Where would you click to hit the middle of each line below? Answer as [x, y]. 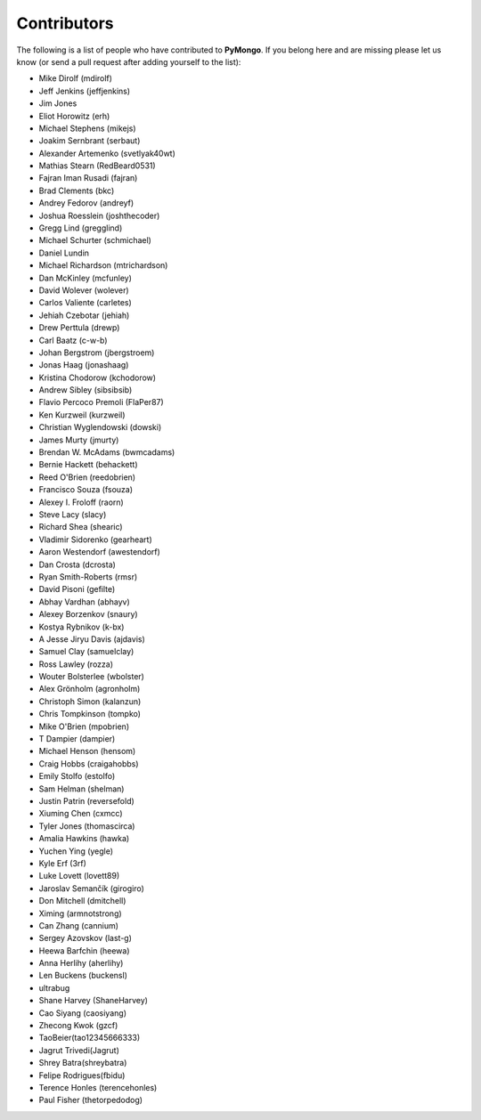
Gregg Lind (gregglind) [81, 228]
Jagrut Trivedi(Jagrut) [79, 1050]
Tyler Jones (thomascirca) [87, 826]
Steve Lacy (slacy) [73, 515]
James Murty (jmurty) [79, 440]
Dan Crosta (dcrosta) [77, 564]
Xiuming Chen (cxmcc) [81, 814]
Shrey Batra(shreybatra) [83, 1063]
